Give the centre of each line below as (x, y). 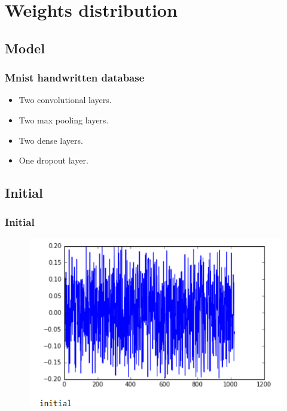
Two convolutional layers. (65, 100)
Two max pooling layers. (64, 120)
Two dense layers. (51, 140)
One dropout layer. (54, 160)
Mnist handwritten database (75, 78)
